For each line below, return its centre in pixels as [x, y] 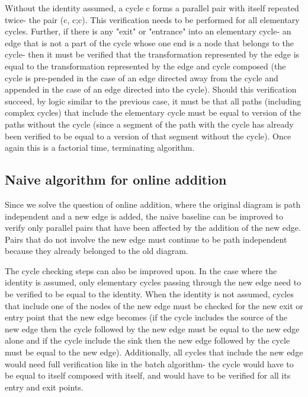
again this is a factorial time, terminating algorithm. [100, 147]
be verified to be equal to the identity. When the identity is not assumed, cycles [149, 294]
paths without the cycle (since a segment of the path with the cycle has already [149, 124]
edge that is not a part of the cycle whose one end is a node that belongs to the [149, 42]
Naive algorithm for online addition [116, 180]
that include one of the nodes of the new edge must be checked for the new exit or [154, 305]
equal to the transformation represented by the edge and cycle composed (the [145, 66]
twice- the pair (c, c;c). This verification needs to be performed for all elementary [152, 19]
